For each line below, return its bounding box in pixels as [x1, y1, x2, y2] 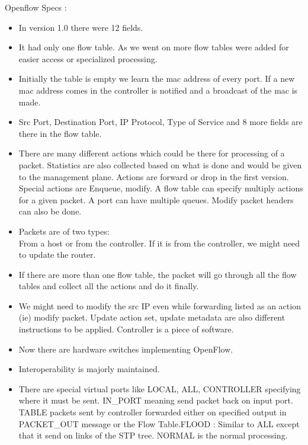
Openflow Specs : [5, 1, 67, 13]
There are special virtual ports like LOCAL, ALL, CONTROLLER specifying [18, 382, 301, 395]
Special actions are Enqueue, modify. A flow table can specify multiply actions [18, 182, 303, 194]
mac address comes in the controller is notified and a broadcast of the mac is [18, 84, 298, 96]
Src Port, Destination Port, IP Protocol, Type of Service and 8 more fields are [18, 116, 303, 128]
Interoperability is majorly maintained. [18, 363, 160, 375]
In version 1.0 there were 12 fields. [18, 21, 143, 33]
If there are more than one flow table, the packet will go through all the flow [18, 268, 297, 280]
